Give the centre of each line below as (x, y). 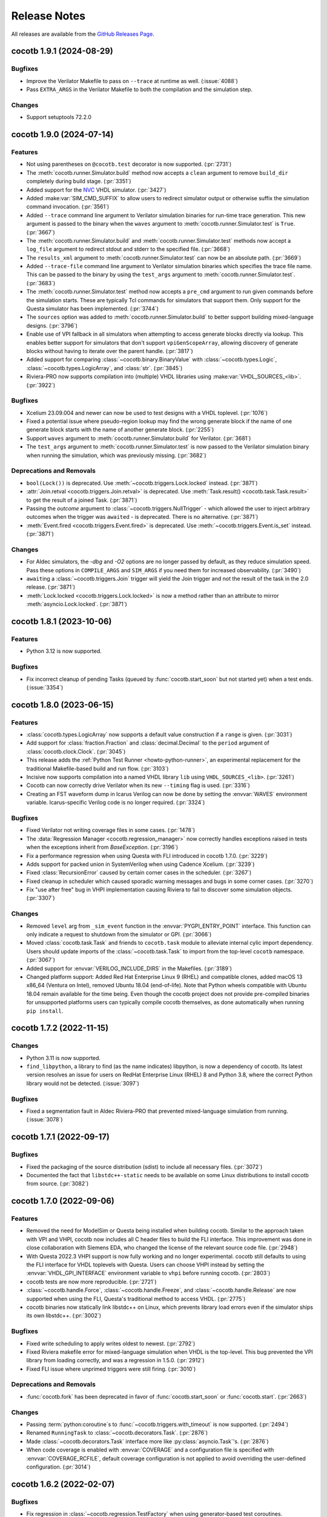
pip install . (45, 1011)
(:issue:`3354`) (45, 687)
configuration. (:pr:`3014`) (58, 1467)
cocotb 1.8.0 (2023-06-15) (63, 705)
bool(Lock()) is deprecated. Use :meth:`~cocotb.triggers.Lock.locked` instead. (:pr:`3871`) (142, 483)
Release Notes (48, 16)
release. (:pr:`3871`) (51, 587)
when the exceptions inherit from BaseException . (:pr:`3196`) (102, 847)
